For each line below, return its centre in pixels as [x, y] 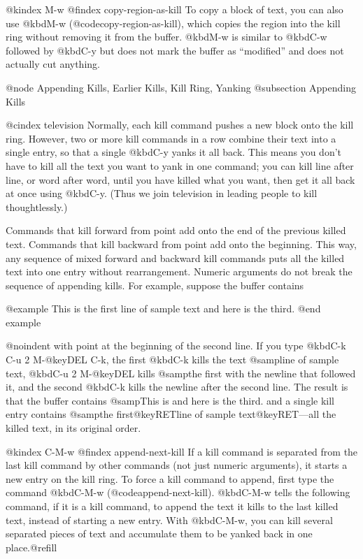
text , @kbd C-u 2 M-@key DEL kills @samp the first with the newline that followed [181, 373]
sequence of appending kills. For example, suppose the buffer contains [155, 285]
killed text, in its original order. [73, 428]
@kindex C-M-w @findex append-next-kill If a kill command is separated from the [182, 451]
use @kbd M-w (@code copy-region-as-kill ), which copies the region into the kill [173, 23]
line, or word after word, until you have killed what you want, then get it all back [180, 179]
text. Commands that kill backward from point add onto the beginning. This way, [181, 244]
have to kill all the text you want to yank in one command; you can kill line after [180, 165]
